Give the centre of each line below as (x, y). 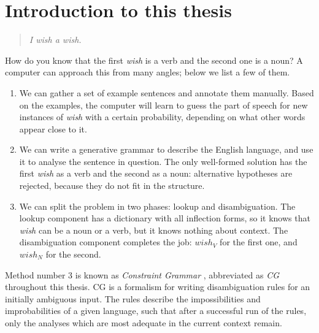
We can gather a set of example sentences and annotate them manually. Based (167, 92)
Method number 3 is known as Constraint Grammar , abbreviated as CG (142, 274)
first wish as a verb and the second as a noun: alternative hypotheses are (156, 173)
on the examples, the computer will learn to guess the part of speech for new (163, 105)
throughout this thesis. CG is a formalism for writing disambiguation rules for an (158, 287)
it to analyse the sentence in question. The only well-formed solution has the (163, 161)
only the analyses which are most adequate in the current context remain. (144, 323)
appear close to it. (53, 128)
